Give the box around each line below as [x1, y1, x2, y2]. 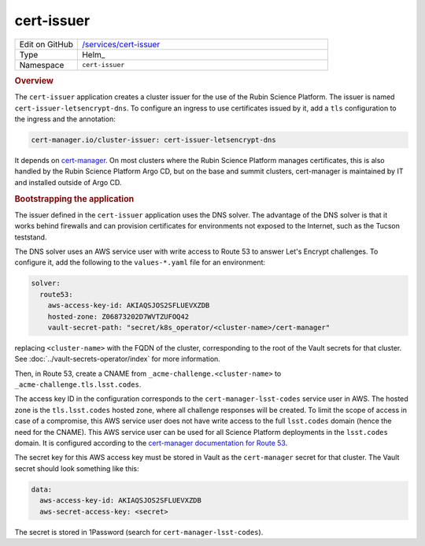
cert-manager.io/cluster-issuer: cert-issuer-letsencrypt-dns [31, 135, 276, 144]
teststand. [14, 232, 47, 242]
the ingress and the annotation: [14, 114, 116, 124]
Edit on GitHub [19, 39, 74, 50]
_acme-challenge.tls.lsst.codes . [14, 380, 142, 389]
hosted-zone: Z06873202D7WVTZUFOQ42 [47, 312, 189, 321]
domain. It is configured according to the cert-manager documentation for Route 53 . [14, 438, 288, 448]
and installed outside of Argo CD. [14, 177, 122, 187]
